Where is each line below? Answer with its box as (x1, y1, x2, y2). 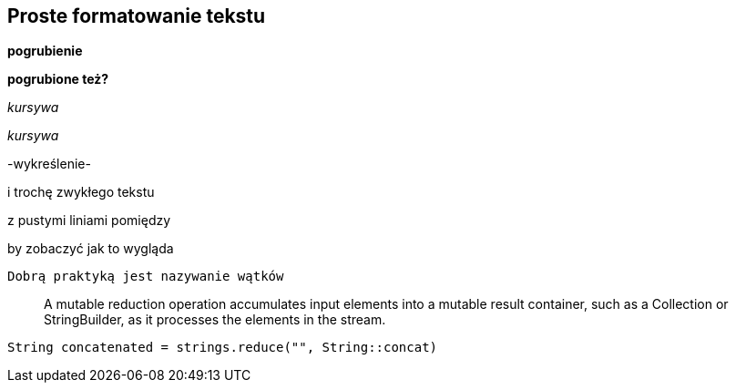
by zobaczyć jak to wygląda (7, 241, 174, 257)
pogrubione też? (7, 71, 109, 87)
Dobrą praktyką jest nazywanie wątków (7, 269, 284, 284)
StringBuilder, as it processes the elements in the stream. (44, 312, 386, 328)
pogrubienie (7, 43, 83, 59)
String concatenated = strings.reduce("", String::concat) (7, 340, 438, 355)
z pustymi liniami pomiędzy (7, 212, 171, 229)
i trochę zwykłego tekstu (7, 184, 155, 200)
